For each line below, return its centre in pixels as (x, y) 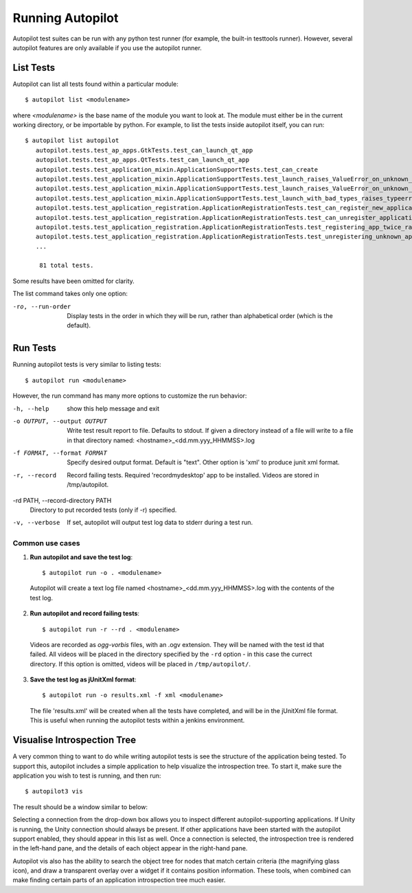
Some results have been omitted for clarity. (74, 281)
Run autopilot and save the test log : (81, 557)
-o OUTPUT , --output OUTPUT (60, 421)
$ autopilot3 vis (54, 791)
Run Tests (34, 348)
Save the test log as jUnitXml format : (83, 679)
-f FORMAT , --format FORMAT (60, 453)
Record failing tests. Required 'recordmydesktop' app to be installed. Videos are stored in (193, 475)
